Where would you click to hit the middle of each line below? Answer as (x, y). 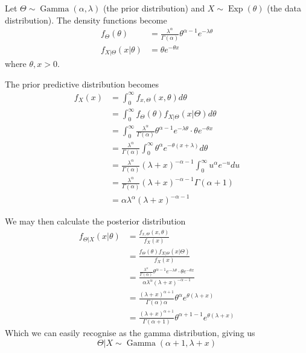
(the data (284, 8)
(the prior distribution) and (154, 8)
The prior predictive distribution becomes (82, 84)
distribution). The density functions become (86, 20)
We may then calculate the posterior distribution (95, 221)
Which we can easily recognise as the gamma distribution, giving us (130, 332)
